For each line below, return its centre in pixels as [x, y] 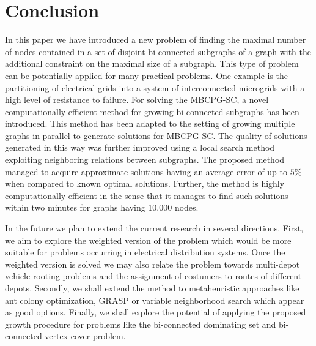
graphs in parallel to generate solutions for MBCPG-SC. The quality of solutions [156, 135]
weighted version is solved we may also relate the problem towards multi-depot [152, 264]
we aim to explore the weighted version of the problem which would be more [148, 240]
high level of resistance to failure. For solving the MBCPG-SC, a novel [137, 100]
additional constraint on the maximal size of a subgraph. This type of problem [152, 63]
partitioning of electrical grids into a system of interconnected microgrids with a [155, 87]
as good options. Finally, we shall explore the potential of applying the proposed [156, 312]
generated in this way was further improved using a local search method [140, 147]
